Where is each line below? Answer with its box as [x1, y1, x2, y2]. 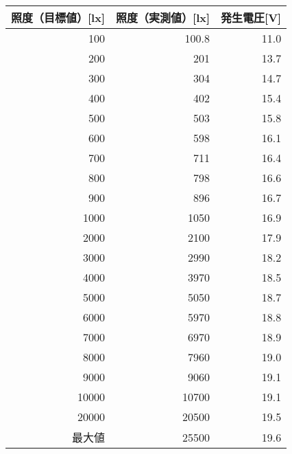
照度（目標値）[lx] [11, 10, 106, 25]
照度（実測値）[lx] [116, 10, 210, 25]
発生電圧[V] [221, 10, 282, 25]
